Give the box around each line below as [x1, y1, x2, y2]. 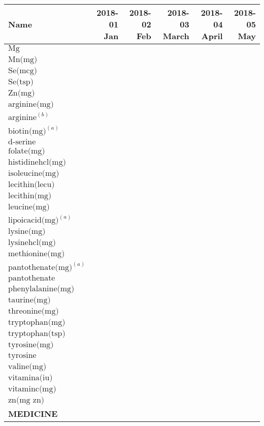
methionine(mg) [8, 250, 65, 258]
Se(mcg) [8, 67, 37, 75]
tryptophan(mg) [8, 318, 65, 327]
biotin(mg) [8, 127, 46, 135]
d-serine [8, 137, 36, 146]
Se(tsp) [8, 78, 34, 86]
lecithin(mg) [8, 191, 52, 200]
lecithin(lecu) [8, 180, 55, 189]
